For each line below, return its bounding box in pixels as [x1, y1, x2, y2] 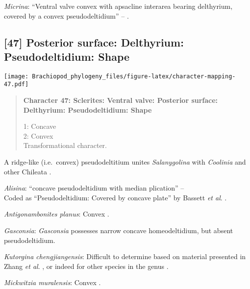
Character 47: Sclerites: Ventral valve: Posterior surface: [23, 95, 218, 105]
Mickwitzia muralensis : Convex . [4, 277, 101, 288]
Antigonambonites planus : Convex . [4, 209, 109, 219]
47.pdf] [4, 81, 29, 88]
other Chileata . [4, 166, 51, 176]
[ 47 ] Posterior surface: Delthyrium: [4, 34, 184, 49]
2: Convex [23, 130, 53, 141]
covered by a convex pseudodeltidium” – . [4, 10, 129, 21]
